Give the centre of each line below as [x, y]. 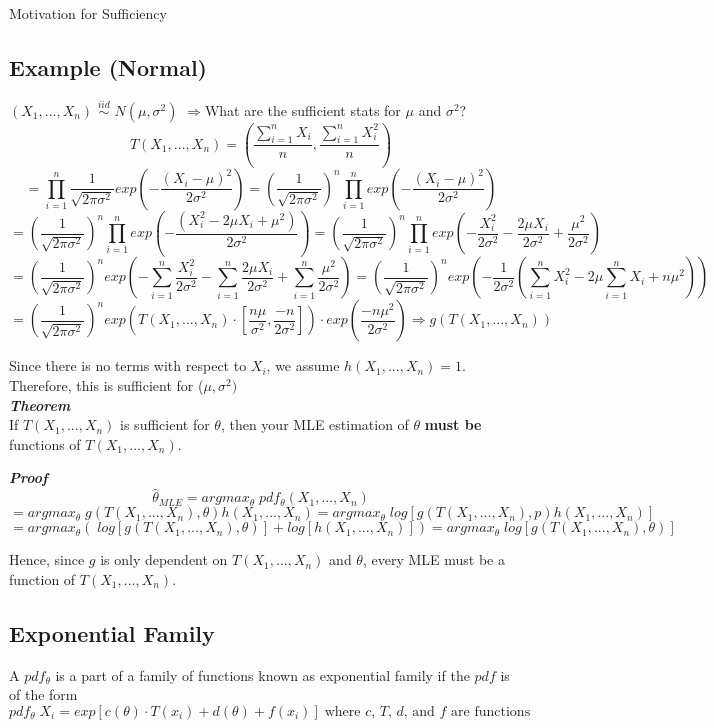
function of [42, 578]
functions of [45, 443]
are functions [491, 711]
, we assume [303, 365]
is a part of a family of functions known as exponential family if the [262, 674]
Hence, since [47, 559]
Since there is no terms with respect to [128, 365]
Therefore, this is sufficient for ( [106, 385]
